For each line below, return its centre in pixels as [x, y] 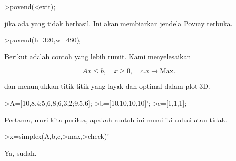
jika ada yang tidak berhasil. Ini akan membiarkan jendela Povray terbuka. [118, 23]
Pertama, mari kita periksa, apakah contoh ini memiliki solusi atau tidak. [116, 119]
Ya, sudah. [20, 152]
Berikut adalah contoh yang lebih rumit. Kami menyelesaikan [98, 56]
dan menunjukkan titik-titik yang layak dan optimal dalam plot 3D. [107, 86]
